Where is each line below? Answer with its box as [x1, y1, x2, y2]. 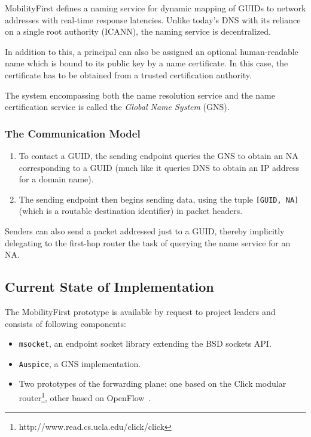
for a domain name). [19, 173, 94, 185]
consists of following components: [5, 317, 126, 329]
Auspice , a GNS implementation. [19, 357, 141, 369]
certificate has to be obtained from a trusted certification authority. [5, 68, 252, 81]
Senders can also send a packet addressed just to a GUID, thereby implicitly [5, 225, 285, 237]
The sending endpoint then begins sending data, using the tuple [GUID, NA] [19, 192, 299, 205]
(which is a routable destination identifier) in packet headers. [19, 204, 243, 217]
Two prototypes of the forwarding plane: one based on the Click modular [19, 377, 286, 390]
